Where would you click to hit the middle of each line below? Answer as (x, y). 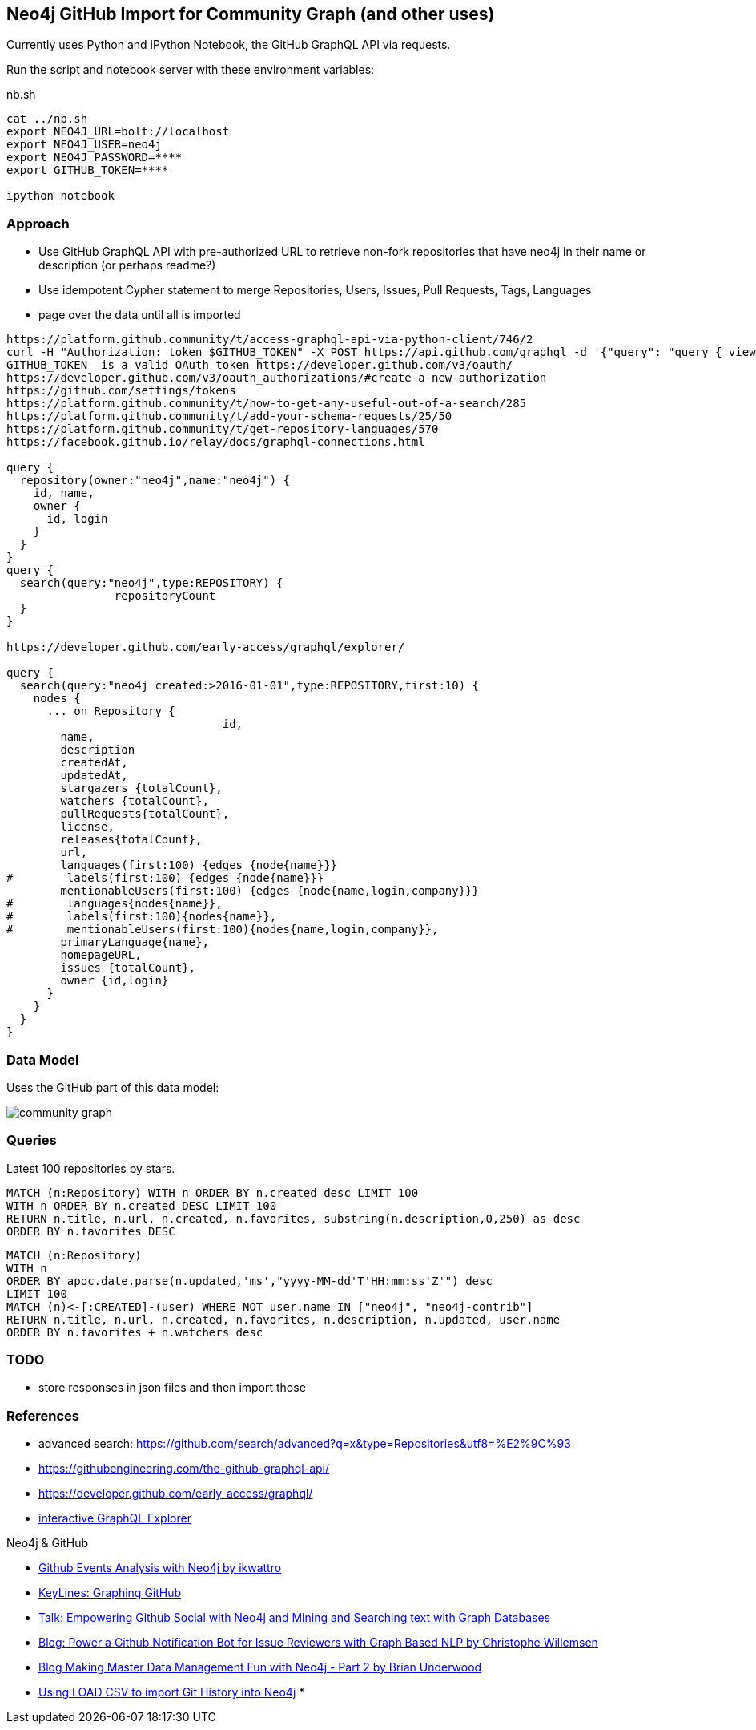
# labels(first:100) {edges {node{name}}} (165, 878)
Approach (38, 223)
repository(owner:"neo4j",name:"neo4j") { (155, 481)
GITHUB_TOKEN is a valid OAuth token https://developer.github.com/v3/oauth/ (260, 365)
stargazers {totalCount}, (141, 788)
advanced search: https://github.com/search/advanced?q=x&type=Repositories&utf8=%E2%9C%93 (305, 1444)
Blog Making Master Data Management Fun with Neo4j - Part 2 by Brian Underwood (260, 1667)
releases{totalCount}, (131, 840)
